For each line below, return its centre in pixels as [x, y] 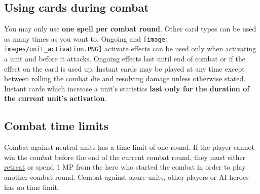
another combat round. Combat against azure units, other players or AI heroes [126, 177]
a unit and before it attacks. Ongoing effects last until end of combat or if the [125, 59]
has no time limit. [32, 187]
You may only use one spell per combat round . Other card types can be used [130, 29]
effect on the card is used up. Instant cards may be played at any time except [124, 68]
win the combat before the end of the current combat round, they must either [125, 157]
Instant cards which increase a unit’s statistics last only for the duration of [127, 88]
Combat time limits [57, 126]
